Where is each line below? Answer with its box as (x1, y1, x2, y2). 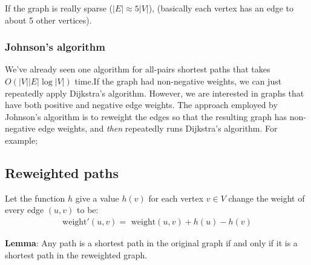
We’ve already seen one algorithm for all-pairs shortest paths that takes (5, 63, 270, 75)
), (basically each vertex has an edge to (148, 2, 294, 14)
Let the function (5, 191, 65, 204)
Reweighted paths (5, 163, 119, 182)
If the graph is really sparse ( (5, 2, 113, 14)
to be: (77, 203, 99, 216)
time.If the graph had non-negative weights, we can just (74, 75, 282, 87)
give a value (75, 191, 119, 204)
